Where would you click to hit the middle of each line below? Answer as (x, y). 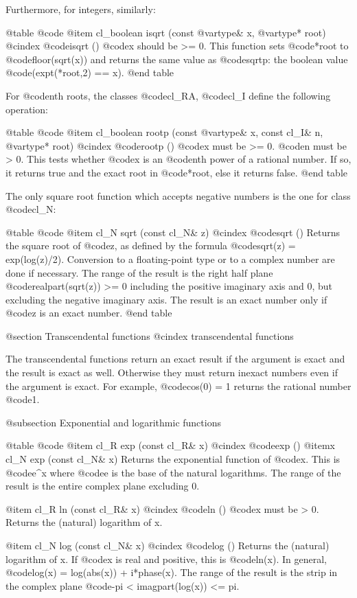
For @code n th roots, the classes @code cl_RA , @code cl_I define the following (168, 95)
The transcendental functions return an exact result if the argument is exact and (175, 359)
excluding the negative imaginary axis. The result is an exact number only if (166, 299)
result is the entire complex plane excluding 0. (103, 486)
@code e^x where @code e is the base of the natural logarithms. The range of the (173, 472)
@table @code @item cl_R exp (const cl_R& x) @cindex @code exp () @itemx (170, 445)
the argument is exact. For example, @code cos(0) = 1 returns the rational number (178, 386)
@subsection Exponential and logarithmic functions (113, 422)
